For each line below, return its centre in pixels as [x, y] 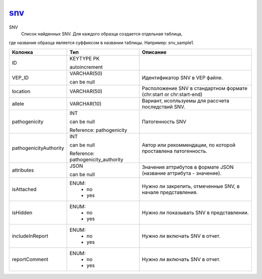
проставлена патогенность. [175, 151]
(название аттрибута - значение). [182, 173]
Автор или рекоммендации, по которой [188, 145]
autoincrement [86, 67]
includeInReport [30, 236]
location [21, 91]
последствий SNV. [164, 107]
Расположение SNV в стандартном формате [195, 88]
